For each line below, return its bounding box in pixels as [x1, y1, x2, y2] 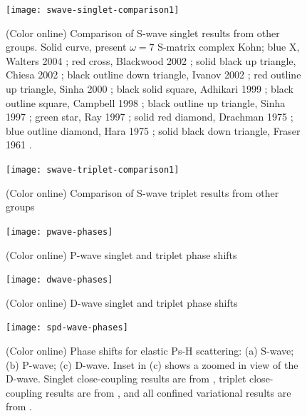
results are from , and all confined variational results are [46, 385, 291, 400]
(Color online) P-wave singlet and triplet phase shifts [6, 247, 237, 262]
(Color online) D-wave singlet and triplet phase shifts [6, 295, 238, 310]
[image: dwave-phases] [6, 275, 113, 285]
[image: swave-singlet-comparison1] [6, 5, 179, 15]
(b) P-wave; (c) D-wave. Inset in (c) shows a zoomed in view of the [6, 357, 298, 372]
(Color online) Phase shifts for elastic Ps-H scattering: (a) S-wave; [6, 343, 294, 357]
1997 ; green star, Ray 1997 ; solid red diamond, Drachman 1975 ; [6, 109, 293, 124]
